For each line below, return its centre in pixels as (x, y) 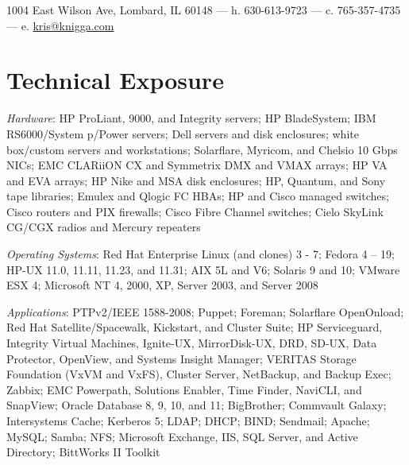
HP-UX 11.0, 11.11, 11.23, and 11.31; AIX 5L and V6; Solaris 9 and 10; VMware (203, 269)
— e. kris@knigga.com (60, 25)
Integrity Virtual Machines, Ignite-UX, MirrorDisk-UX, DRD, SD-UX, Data (192, 343)
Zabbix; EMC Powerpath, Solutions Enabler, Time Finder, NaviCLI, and (184, 389)
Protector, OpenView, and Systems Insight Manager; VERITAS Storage (181, 358)
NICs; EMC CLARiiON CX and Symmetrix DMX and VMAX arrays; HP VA (197, 165)
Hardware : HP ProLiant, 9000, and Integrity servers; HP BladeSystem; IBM (191, 118)
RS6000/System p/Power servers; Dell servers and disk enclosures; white (183, 133)
